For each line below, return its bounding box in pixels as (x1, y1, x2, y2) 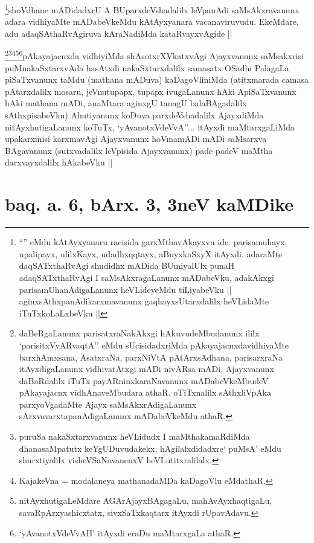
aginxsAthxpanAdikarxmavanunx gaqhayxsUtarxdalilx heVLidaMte (19, 295, 269, 307)
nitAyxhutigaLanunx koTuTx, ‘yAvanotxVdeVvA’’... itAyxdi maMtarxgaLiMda (5, 120, 295, 133)
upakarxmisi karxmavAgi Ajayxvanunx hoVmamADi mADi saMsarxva (5, 132, 267, 145)
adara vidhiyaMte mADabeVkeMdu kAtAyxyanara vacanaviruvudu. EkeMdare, (5, 15, 299, 28)
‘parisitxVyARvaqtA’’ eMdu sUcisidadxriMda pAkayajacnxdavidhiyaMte (19, 338, 289, 351)
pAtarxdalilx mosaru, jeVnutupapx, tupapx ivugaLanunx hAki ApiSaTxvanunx (5, 85, 296, 97)
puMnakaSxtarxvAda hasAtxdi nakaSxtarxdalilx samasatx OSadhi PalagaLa (5, 61, 289, 74)
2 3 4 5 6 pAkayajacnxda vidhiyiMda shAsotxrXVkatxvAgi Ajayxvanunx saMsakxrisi (5, 48, 304, 62)
